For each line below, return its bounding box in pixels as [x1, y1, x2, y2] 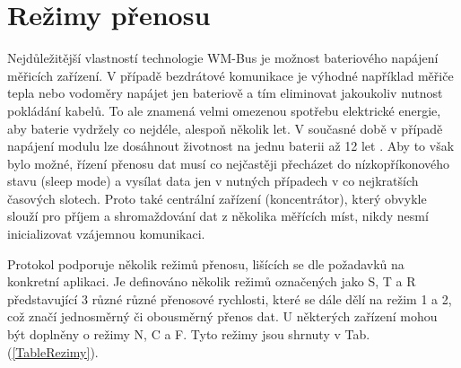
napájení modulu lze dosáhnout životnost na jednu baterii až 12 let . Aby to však [7, 136, 455, 155]
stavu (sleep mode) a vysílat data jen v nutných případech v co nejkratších [7, 171, 419, 190]
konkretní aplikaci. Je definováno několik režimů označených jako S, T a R [7, 272, 416, 291]
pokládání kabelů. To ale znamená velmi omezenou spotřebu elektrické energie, [7, 101, 441, 119]
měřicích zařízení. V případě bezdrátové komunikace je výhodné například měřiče [7, 66, 454, 84]
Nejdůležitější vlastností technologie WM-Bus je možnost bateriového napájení [7, 48, 439, 67]
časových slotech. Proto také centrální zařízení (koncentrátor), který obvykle [7, 188, 427, 207]
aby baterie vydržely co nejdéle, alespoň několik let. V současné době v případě [7, 118, 443, 137]
